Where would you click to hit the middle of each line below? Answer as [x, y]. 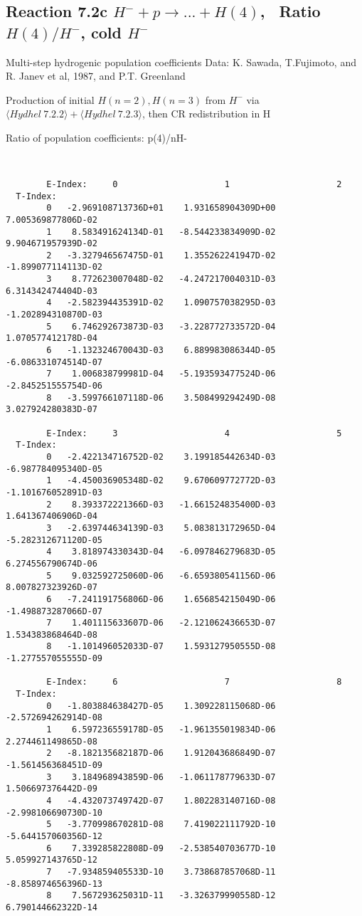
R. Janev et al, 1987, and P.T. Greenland [96, 76]
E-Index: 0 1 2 [194, 184]
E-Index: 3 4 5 [194, 433]
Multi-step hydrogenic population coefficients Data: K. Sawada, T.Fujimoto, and [181, 62]
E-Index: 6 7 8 [194, 682]
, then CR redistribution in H [206, 114]
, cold [101, 32]
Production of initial [50, 99]
